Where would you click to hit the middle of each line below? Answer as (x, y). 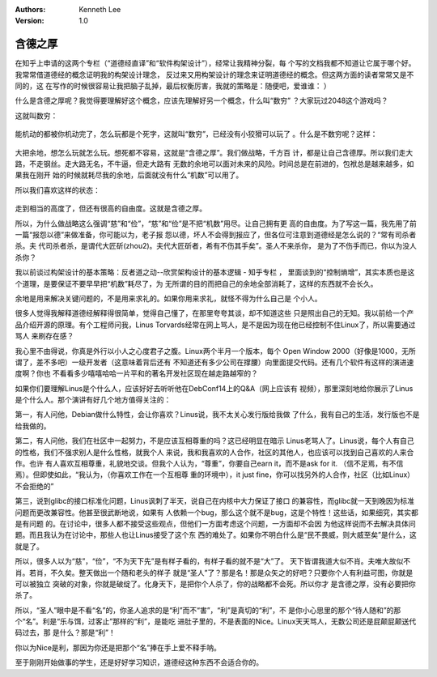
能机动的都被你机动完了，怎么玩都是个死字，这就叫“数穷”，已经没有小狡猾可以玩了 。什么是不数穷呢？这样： (196, 134)
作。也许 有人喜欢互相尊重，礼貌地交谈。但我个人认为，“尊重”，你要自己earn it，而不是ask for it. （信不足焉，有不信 (209, 464)
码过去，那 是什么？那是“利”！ (66, 632)
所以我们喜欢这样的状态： (57, 189)
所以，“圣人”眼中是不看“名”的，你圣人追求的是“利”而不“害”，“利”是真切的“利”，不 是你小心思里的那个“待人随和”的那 (208, 610)
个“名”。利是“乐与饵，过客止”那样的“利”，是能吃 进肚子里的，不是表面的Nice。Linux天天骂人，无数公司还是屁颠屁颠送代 (216, 622)
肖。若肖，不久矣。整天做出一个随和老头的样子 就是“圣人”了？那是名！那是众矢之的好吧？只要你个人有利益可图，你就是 (214, 573)
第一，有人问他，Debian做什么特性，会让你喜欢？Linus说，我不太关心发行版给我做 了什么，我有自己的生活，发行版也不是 (217, 415)
